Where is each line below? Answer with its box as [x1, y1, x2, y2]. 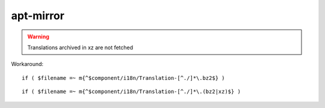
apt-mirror [11, 9, 64, 22]
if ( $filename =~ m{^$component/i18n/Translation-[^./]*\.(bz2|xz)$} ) [22, 88, 241, 95]
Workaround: [11, 61, 44, 68]
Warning [27, 33, 49, 40]
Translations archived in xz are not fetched [27, 44, 134, 51]
